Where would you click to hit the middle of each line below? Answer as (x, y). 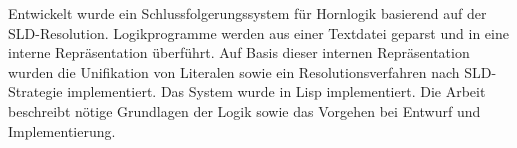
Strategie (35, 91)
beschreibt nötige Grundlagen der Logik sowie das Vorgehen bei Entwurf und (244, 110)
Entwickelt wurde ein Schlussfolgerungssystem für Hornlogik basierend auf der (247, 13)
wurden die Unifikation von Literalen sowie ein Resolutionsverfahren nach (234, 71)
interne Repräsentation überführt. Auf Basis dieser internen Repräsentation (239, 52)
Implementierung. (62, 130)
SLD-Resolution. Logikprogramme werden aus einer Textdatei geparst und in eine (258, 32)
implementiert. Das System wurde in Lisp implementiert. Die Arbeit (276, 91)
